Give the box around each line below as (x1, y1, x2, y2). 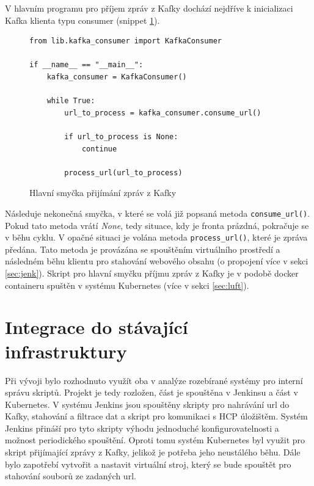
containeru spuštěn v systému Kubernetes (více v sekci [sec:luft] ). (5, 278, 249, 291)
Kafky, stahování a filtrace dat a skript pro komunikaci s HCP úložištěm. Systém (5, 410, 308, 423)
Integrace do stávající (5, 314, 188, 339)
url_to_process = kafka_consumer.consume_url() (64, 108, 261, 117)
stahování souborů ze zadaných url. (5, 470, 136, 482)
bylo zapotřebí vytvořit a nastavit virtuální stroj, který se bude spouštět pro (5, 457, 291, 470)
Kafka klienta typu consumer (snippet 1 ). (5, 13, 160, 26)
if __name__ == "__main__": (29, 60, 144, 70)
